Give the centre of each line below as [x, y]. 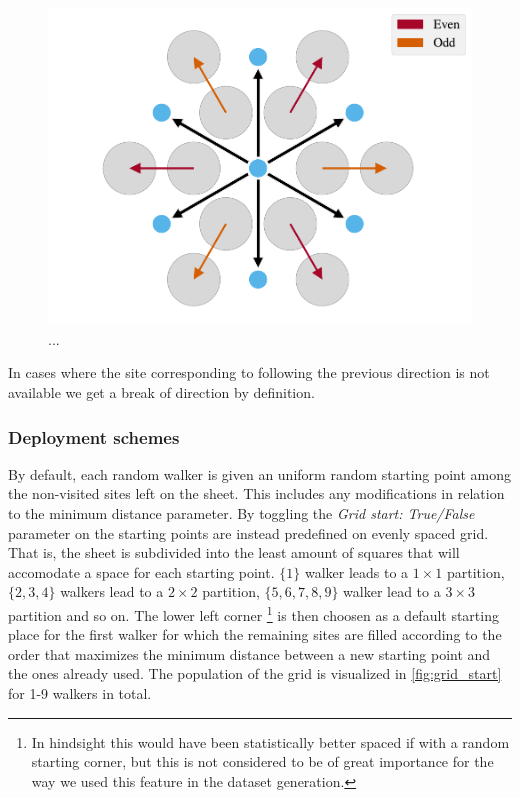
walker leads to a [356, 571]
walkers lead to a [112, 591]
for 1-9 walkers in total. [80, 693]
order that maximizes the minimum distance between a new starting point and [249, 653]
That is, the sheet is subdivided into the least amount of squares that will [234, 552]
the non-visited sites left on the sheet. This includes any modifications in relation [256, 493]
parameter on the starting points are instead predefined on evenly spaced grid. [248, 532]
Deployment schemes [94, 436]
